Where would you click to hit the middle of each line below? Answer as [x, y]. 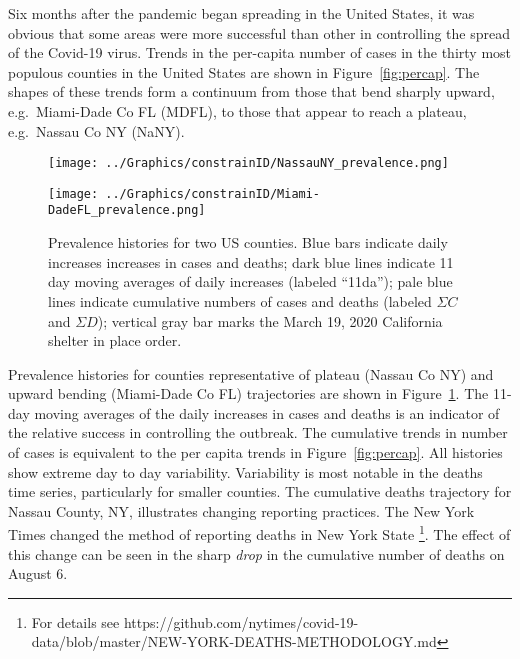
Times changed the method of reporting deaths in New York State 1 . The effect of [259, 533]
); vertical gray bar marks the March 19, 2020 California [270, 320]
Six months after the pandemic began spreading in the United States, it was [241, 13]
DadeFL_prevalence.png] [127, 210]
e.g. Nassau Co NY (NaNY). [96, 130]
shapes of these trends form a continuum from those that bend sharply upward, [251, 91]
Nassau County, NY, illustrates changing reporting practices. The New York [241, 510]
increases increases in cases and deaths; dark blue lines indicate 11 [251, 261]
